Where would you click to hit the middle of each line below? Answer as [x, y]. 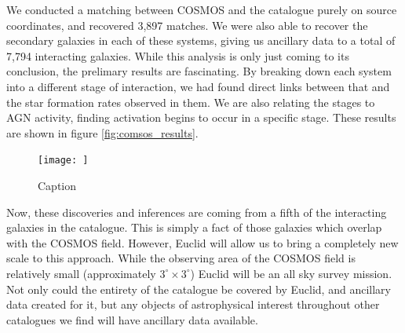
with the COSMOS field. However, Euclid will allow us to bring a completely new [202, 242]
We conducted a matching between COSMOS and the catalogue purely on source [202, 9]
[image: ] [63, 161]
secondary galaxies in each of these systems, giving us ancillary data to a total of [201, 40]
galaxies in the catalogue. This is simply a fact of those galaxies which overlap [194, 227]
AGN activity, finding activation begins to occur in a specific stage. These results [201, 117]
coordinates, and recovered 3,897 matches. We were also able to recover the [187, 25]
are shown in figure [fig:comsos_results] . [102, 132]
